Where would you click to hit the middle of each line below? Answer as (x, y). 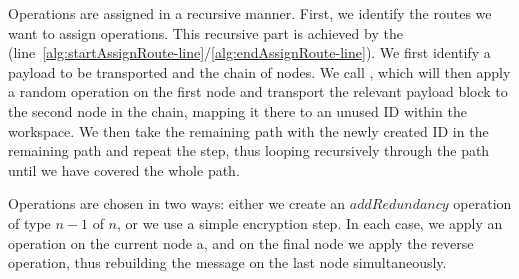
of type (29, 222)
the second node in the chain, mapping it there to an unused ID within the (237, 110)
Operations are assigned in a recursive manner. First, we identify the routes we (250, 13)
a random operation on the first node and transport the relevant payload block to (258, 91)
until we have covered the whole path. (124, 169)
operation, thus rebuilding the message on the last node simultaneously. (227, 262)
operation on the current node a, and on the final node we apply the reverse (241, 242)
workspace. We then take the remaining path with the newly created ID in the (248, 130)
